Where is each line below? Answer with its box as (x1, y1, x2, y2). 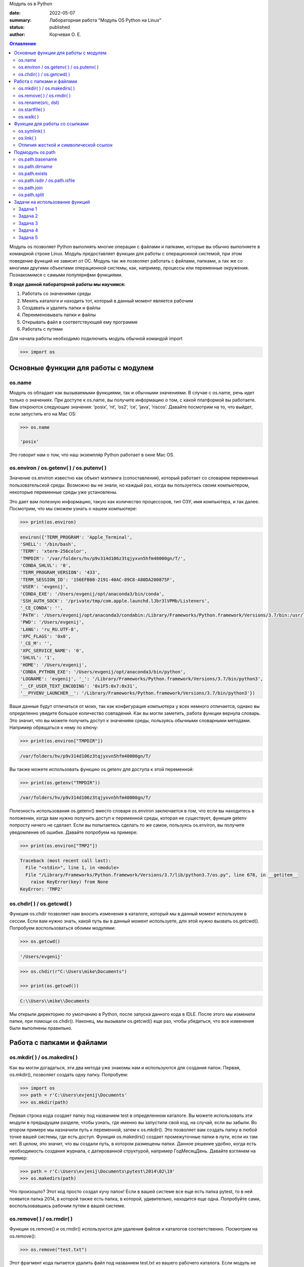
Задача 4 (18, 227, 38, 233)
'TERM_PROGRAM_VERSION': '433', (20, 570, 101, 575)
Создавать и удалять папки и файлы (22, 305, 101, 311)
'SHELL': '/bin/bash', (20, 541, 77, 547)
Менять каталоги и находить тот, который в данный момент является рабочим (22, 297, 194, 304)
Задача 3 (18, 220, 38, 226)
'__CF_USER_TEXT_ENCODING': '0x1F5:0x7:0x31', (20, 683, 138, 689)
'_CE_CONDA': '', (20, 605, 63, 611)
